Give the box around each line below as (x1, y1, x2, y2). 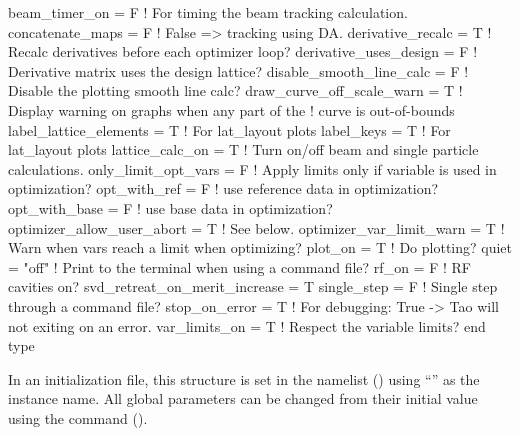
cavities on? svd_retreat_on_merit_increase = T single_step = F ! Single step (8, 276, 498, 297)
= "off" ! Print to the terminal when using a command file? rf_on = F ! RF (8, 256, 471, 277)
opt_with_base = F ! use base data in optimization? (8, 197, 333, 218)
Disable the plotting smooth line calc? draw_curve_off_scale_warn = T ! (8, 80, 463, 101)
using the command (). (8, 407, 148, 428)
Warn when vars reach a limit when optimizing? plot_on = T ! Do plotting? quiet (8, 237, 513, 258)
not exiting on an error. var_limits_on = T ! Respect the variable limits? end (8, 315, 486, 336)
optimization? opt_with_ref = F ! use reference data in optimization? (8, 178, 439, 199)
